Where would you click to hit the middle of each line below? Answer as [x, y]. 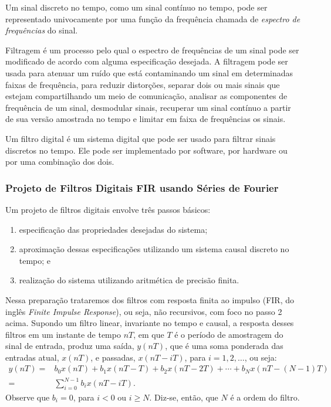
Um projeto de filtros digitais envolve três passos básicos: [108, 209]
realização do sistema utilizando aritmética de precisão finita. [129, 280]
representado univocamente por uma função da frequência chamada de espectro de [153, 18]
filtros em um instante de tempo [63, 334]
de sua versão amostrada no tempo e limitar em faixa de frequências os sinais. [146, 119]
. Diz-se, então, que [184, 397]
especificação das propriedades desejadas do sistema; [113, 229]
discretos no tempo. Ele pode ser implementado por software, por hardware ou [146, 150]
